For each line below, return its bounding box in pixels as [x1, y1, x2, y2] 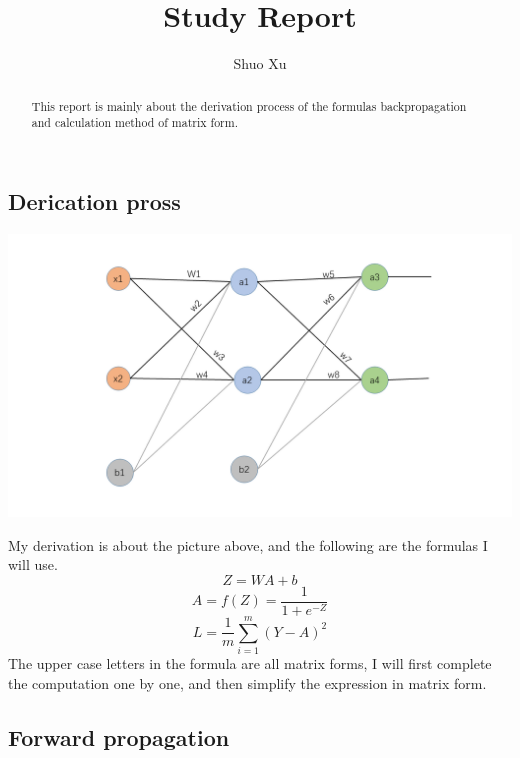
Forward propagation [8, 721, 230, 752]
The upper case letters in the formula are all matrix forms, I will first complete [8, 653, 492, 674]
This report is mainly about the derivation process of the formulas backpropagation [31, 97, 467, 114]
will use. [8, 554, 58, 575]
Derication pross [8, 185, 181, 216]
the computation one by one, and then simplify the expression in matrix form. [8, 672, 487, 693]
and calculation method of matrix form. [31, 114, 238, 131]
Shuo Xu [233, 53, 287, 74]
